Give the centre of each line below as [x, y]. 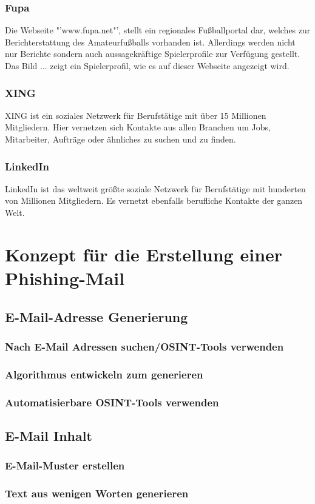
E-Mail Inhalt [49, 435]
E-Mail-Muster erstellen [65, 465]
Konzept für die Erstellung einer [144, 254]
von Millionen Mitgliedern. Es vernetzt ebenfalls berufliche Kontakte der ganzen [154, 200]
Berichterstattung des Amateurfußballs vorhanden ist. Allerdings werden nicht [150, 42]
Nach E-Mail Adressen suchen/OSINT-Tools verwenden [144, 346]
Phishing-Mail [65, 277]
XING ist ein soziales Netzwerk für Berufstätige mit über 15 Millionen [136, 115]
